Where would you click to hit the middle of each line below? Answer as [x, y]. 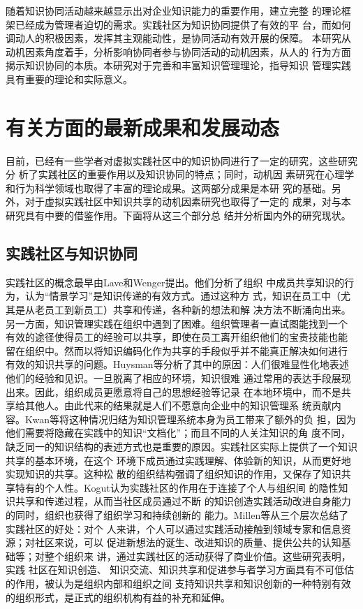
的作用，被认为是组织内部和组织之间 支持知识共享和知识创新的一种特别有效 [178, 583]
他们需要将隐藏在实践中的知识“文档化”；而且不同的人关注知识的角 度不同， [178, 433]
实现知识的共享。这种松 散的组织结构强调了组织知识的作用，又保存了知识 [173, 474]
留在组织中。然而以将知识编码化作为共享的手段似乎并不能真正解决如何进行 [177, 350]
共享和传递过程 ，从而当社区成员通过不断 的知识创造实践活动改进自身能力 [183, 501]
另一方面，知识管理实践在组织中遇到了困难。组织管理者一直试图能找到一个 [177, 323]
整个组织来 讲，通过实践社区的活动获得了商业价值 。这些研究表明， [198, 556]
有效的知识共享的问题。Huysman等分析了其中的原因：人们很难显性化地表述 [177, 364]
